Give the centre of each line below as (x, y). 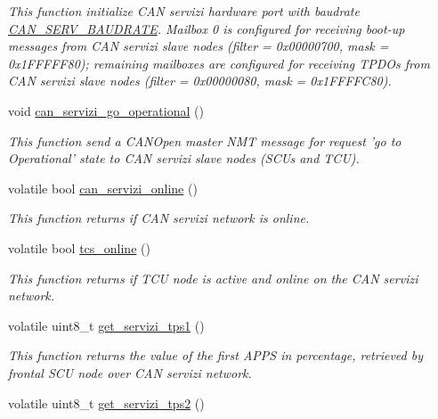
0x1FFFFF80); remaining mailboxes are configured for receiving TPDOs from (219, 63)
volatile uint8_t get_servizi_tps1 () (106, 325)
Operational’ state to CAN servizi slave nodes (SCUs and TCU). (184, 158)
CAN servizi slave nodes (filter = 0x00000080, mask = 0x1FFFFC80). (200, 81)
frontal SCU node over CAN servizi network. (130, 372)
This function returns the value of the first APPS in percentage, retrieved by (215, 355)
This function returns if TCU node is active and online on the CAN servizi (213, 278)
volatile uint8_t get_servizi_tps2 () (106, 403)
